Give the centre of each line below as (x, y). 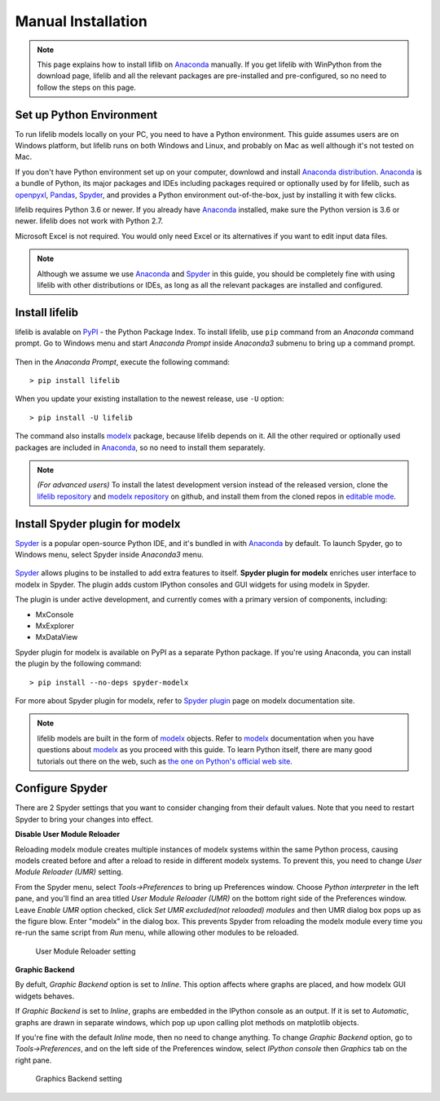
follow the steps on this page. (86, 87)
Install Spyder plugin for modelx (98, 524)
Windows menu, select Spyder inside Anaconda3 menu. (109, 555)
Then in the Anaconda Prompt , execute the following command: (122, 362)
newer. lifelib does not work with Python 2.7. (89, 221)
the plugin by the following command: (78, 663)
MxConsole (55, 614)
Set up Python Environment (86, 115)
